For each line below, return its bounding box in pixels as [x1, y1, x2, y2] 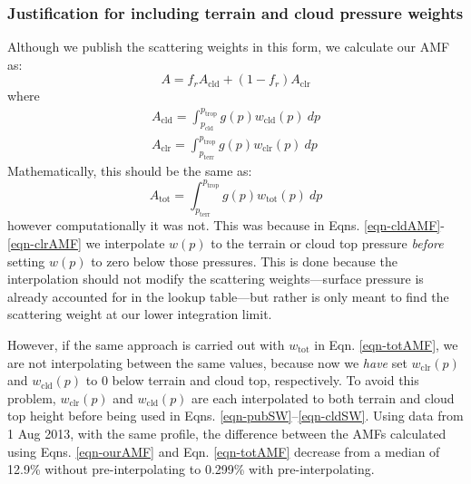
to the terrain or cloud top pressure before [211, 234, 444, 252]
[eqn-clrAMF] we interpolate [7, 234, 165, 252]
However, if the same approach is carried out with [7, 334, 285, 353]
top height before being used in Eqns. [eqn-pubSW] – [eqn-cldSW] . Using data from [7, 406, 464, 425]
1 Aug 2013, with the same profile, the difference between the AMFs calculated [7, 423, 446, 442]
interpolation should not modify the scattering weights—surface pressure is [7, 269, 424, 288]
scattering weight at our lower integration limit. [7, 305, 272, 324]
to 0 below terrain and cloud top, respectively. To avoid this [85, 371, 419, 390]
